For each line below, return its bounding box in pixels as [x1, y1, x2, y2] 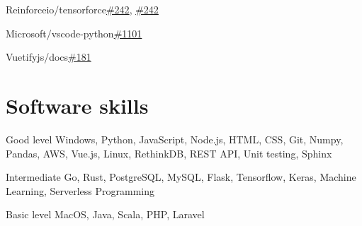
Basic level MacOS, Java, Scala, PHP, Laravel [6, 207, 205, 222]
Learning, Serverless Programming [6, 183, 154, 198]
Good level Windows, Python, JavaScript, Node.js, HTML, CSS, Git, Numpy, [6, 131, 344, 146]
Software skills [6, 90, 149, 119]
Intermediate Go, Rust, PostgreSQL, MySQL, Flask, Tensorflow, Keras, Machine [6, 169, 356, 184]
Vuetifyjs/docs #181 [6, 49, 91, 64]
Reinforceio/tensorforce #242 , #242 [6, 2, 159, 16]
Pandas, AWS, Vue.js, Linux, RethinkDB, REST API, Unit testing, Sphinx [6, 145, 332, 160]
